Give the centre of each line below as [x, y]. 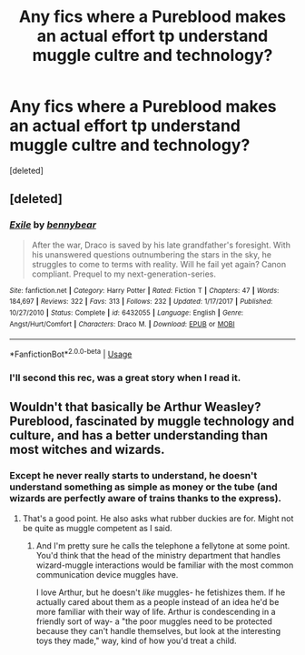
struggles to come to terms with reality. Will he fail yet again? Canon [159, 264]
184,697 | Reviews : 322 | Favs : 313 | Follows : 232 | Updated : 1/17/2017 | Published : [141, 302]
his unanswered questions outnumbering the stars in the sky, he [152, 254]
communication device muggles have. [107, 574]
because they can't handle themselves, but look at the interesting [158, 630]
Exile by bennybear [53, 225]
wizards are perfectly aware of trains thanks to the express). [146, 499]
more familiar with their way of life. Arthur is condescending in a [156, 611]
